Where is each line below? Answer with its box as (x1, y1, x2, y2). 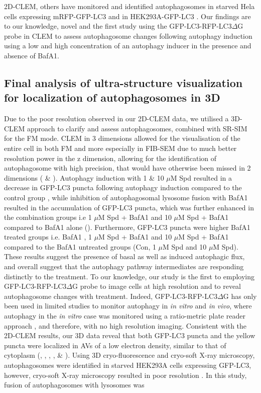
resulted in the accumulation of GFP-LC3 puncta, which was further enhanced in (4, 202, 254, 212)
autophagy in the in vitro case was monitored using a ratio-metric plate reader (4, 310, 245, 321)
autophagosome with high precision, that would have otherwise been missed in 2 (4, 163, 251, 173)
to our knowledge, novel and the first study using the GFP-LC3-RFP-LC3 (4, 21, 232, 31)
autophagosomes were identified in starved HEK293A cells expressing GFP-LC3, (4, 360, 251, 370)
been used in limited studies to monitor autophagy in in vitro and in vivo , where (4, 300, 252, 311)
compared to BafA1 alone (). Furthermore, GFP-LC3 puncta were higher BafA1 (4, 221, 250, 232)
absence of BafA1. (4, 50, 59, 60)
